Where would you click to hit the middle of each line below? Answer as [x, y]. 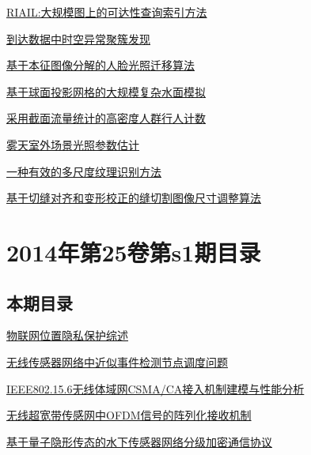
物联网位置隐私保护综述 [67, 335]
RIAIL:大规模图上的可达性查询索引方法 [107, 12]
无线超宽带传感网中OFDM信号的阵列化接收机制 [129, 415]
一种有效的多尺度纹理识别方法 [84, 171]
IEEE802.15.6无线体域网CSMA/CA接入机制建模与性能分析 [155, 388]
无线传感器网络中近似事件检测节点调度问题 [117, 361]
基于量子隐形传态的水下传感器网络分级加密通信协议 [139, 441]
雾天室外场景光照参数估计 [73, 144]
